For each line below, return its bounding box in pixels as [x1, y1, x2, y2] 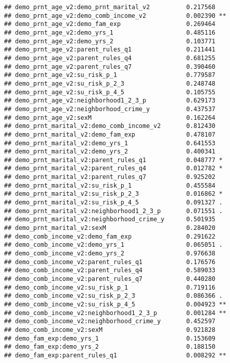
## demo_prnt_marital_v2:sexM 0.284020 [4, 224, 216, 232]
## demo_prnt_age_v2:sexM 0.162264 [4, 114, 216, 121]
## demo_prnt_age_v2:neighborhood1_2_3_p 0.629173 [4, 97, 216, 105]
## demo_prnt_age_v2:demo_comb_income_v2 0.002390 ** [4, 12, 226, 19]
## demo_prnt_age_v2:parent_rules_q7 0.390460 [4, 63, 216, 70]
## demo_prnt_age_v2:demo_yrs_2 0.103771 [4, 37, 216, 45]
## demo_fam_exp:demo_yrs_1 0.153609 [4, 334, 216, 342]
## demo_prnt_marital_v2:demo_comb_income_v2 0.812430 [4, 122, 216, 130]
